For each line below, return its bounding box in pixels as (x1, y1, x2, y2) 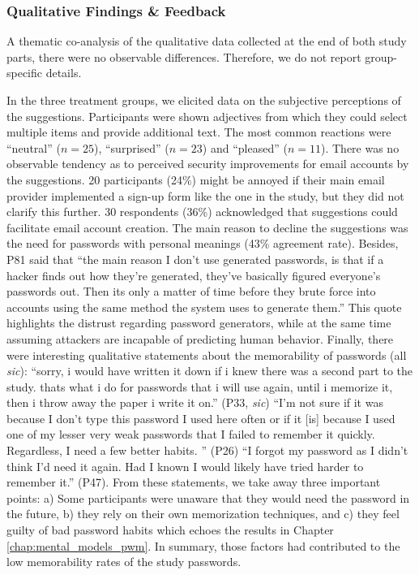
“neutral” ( (6, 139, 61, 156)
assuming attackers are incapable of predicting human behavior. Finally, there (6, 330, 394, 347)
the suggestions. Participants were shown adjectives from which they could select (6, 107, 408, 124)
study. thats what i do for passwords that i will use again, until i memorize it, (6, 378, 393, 395)
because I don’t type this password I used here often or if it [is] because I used (6, 409, 395, 426)
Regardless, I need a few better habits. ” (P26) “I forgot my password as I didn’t (6, 442, 408, 459)
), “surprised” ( (94, 139, 169, 156)
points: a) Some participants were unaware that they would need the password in (6, 489, 410, 506)
